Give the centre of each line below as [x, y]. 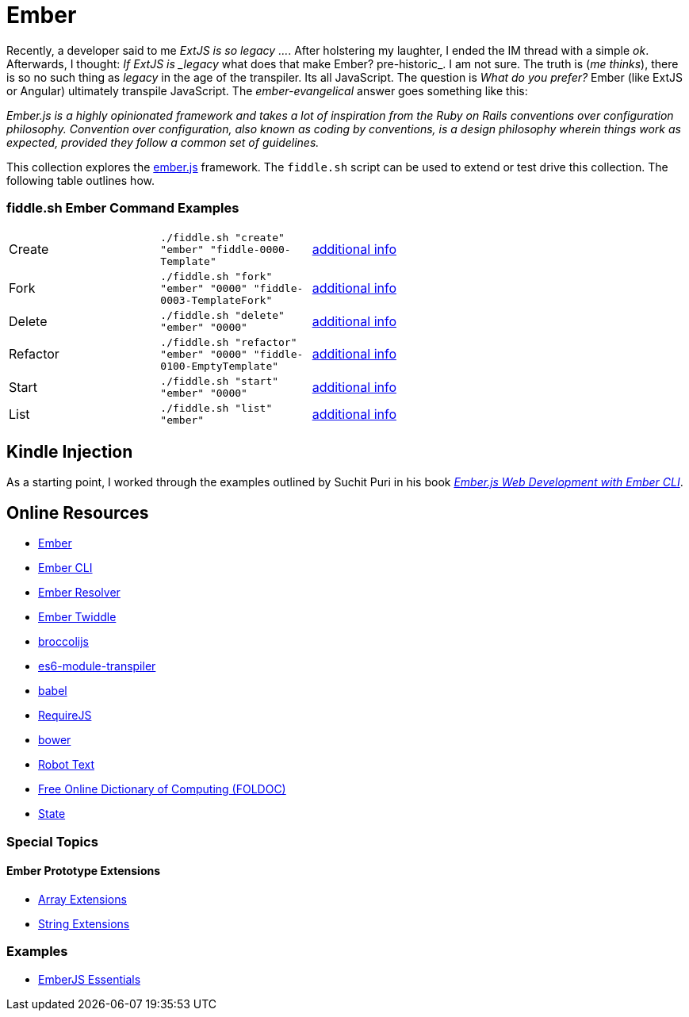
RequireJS [65, 716]
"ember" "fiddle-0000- [226, 249]
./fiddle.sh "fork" [216, 276]
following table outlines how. [80, 180]
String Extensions [84, 923]
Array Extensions [82, 899]
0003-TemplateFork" [216, 300]
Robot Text [66, 765]
